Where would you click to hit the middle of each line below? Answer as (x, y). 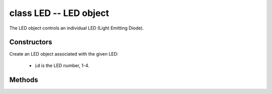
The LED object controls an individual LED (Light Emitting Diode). (77, 28)
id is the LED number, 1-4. (62, 65)
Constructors (31, 42)
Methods (24, 80)
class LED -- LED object (59, 13)
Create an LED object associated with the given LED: (64, 54)
